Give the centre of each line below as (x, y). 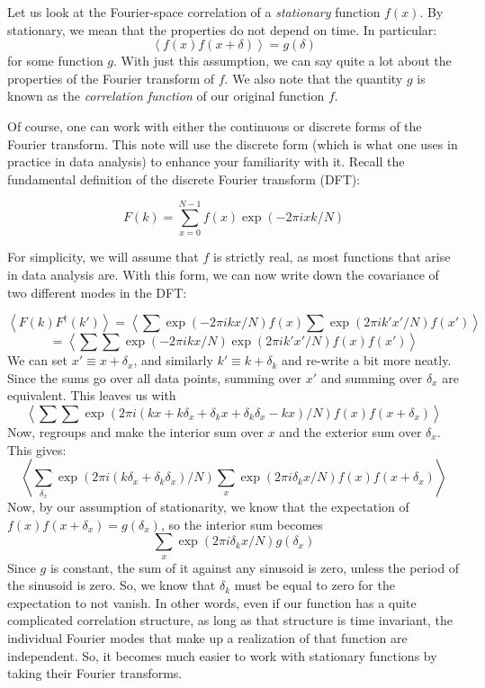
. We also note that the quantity (314, 78)
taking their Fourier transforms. (95, 673)
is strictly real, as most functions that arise (332, 257)
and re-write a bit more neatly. (366, 360)
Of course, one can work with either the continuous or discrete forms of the (215, 125)
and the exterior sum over (350, 432)
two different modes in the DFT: (97, 292)
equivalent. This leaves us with (92, 395)
